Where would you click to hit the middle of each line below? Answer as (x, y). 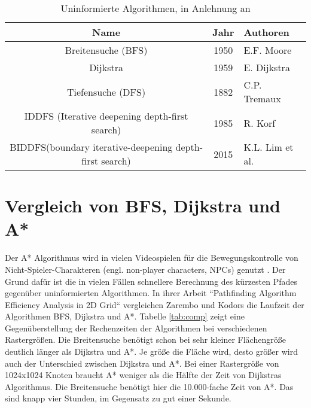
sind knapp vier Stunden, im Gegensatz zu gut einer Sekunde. (118, 398)
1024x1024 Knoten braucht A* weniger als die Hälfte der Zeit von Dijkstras (143, 375)
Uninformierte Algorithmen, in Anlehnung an (155, 8)
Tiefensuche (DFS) (106, 92)
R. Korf (260, 123)
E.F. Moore (268, 50)
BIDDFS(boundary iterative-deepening (91, 147)
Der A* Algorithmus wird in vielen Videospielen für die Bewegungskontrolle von (152, 258)
